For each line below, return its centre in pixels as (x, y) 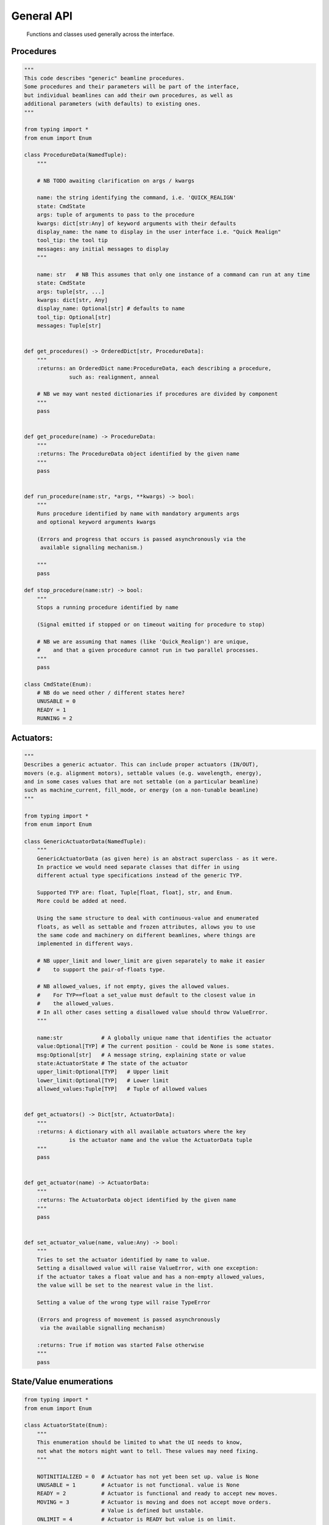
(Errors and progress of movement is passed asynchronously (129, 1319)
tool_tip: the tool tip (72, 240)
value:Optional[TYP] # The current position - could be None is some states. (156, 1046)
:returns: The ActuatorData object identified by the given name (136, 1200)
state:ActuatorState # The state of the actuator (112, 1063)
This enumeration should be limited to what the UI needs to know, (140, 1442)
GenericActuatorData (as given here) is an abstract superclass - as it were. (157, 858)
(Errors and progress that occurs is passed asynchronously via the (141, 539)
